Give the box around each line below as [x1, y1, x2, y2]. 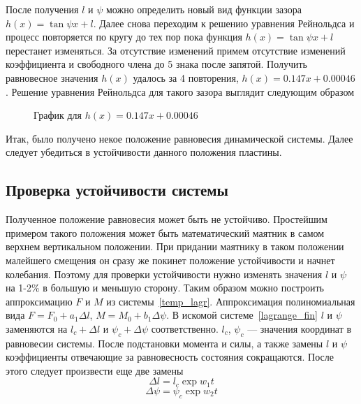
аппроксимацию [6, 294, 73, 308]
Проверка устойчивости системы [6, 179, 228, 201]
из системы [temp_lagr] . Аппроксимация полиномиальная [106, 294, 355, 308]
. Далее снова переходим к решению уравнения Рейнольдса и [93, 15, 355, 30]
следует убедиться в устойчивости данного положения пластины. [6, 145, 282, 159]
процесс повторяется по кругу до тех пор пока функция [6, 29, 242, 44]
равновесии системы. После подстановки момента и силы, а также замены [6, 336, 323, 350]
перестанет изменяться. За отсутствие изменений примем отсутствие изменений [6, 43, 346, 57]
